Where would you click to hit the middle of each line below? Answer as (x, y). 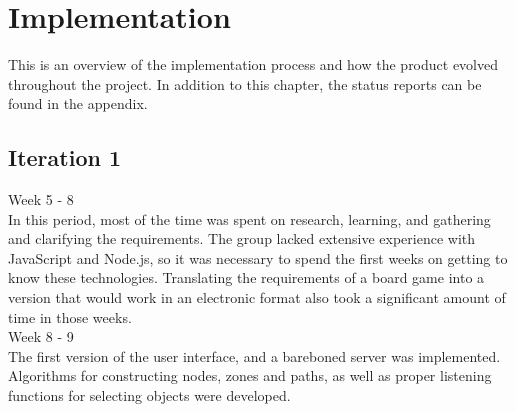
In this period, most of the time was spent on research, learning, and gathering (249, 218)
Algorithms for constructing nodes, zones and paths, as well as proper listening (250, 375)
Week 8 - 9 (41, 336)
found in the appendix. (78, 103)
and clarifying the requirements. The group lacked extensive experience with (242, 238)
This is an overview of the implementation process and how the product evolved (253, 64)
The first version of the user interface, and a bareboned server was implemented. (254, 355)
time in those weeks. (70, 316)
